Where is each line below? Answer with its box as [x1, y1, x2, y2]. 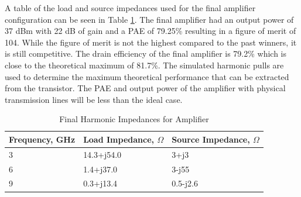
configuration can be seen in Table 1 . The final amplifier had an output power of [5, 13, 294, 25]
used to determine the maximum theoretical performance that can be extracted [5, 70, 289, 82]
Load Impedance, [83, 133, 155, 145]
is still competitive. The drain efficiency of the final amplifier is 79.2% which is [5, 47, 287, 60]
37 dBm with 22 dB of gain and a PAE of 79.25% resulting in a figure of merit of [5, 25, 296, 37]
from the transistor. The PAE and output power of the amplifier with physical [5, 82, 286, 94]
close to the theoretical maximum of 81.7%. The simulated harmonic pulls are [5, 58, 284, 71]
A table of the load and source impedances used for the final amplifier [5, 2, 256, 13]
